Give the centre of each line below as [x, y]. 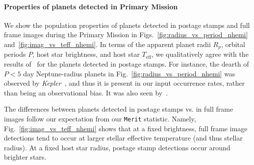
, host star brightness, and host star [86, 54]
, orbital [233, 44]
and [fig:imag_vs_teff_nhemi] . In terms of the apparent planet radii [107, 44]
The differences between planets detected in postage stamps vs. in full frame [119, 109]
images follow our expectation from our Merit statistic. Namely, [100, 118]
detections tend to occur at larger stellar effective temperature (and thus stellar [123, 138]
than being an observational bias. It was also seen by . [86, 92]
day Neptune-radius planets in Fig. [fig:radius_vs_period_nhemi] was [129, 73]
